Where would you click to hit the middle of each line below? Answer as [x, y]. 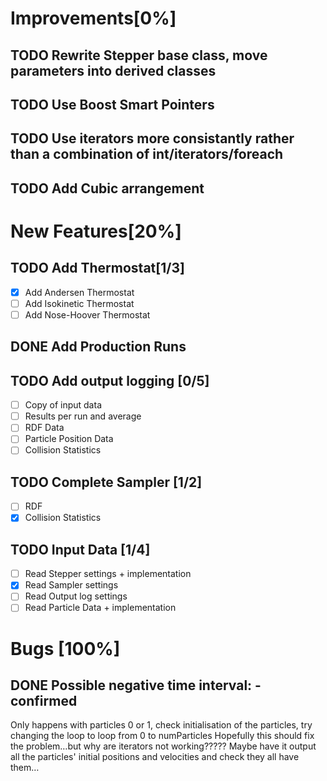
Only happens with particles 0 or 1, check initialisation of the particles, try [161, 725]
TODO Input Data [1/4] [80, 549]
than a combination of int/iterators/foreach [147, 154]
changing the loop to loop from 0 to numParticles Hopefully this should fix [162, 736]
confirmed [44, 701]
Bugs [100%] [65, 648]
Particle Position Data [69, 439]
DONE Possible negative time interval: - [136, 685]
